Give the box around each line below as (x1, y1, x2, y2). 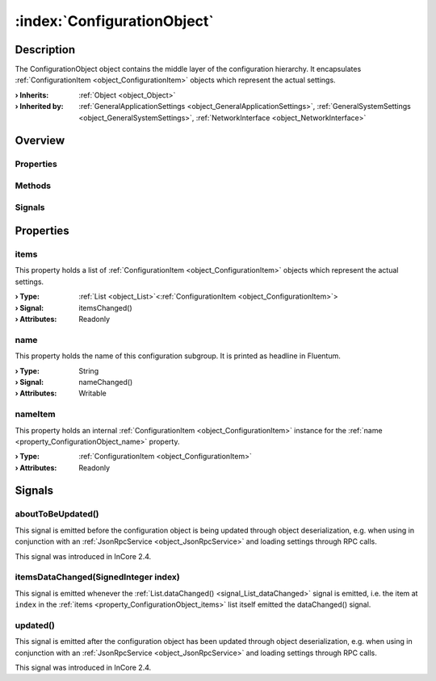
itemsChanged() (78, 303, 132, 312)
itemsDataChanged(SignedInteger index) (15, 571, 181, 583)
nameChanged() (78, 377, 133, 386)
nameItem (15, 408, 56, 420)
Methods (15, 180, 52, 191)
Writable (78, 388, 107, 399)
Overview (15, 134, 65, 148)
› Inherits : (15, 90, 49, 100)
